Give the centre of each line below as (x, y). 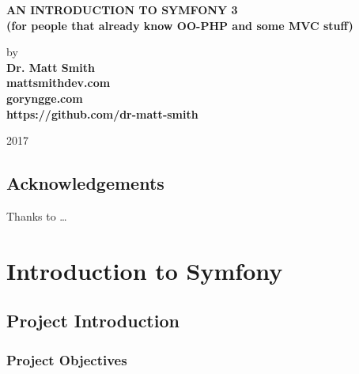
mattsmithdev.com (59, 83)
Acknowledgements (85, 183)
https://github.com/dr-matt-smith (102, 113)
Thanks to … (37, 215)
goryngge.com (45, 98)
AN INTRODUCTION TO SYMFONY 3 (122, 9)
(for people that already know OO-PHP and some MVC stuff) (180, 25)
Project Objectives (67, 359)
